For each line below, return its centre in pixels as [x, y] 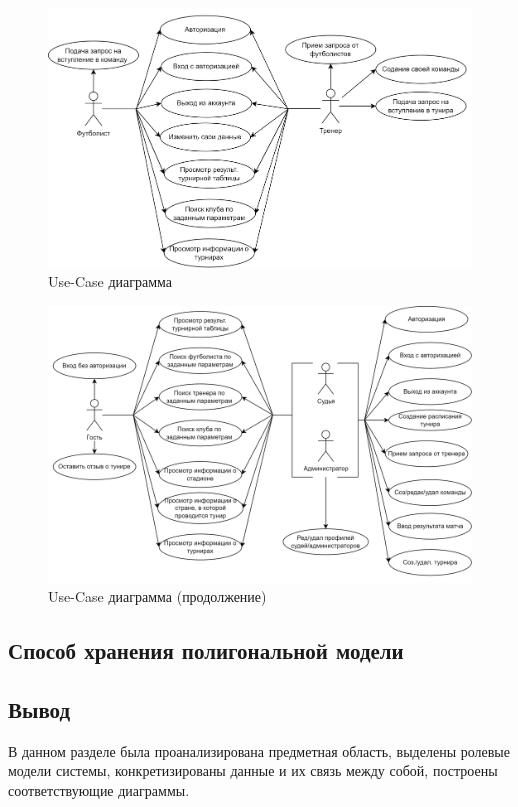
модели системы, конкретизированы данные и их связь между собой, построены [253, 770]
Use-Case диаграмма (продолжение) [157, 596]
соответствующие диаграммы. [99, 790]
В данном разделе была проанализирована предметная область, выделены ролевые [259, 750]
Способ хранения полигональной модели [206, 650]
